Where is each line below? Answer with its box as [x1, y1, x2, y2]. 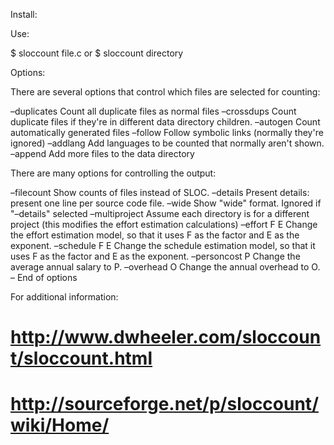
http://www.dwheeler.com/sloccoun [10, 326, 322, 349]
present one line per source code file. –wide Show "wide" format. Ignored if [10, 197, 322, 209]
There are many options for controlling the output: [10, 167, 217, 179]
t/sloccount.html [10, 347, 153, 370]
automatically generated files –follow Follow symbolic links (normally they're [10, 127, 324, 138]
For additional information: [10, 291, 119, 303]
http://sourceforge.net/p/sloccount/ [10, 393, 319, 416]
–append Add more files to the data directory [10, 148, 195, 159]
